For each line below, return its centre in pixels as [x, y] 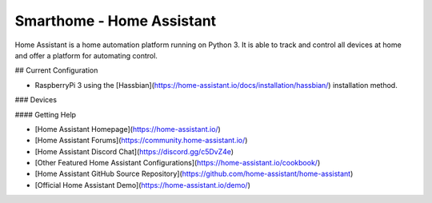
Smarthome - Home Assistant [116, 21]
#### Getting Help [45, 114]
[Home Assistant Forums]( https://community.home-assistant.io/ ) [141, 141]
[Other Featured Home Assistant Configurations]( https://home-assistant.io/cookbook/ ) [178, 163]
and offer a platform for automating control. [86, 55]
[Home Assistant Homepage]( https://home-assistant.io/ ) [128, 129]
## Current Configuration [56, 70]
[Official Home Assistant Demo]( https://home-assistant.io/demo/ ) [143, 185]
